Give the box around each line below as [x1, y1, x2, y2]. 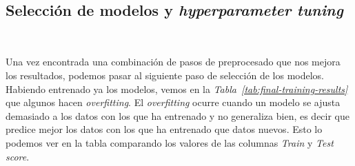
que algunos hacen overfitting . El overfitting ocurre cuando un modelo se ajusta [6, 95, 341, 110]
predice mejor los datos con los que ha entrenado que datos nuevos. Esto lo [6, 122, 323, 136]
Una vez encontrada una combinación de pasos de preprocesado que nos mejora [6, 54, 341, 69]
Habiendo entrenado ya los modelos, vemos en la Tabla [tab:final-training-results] [6, 81, 348, 96]
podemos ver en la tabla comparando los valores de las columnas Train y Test [6, 135, 334, 149]
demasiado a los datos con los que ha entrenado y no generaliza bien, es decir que [6, 108, 350, 123]
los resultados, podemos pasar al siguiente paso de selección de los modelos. [6, 68, 325, 82]
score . [6, 149, 30, 163]
